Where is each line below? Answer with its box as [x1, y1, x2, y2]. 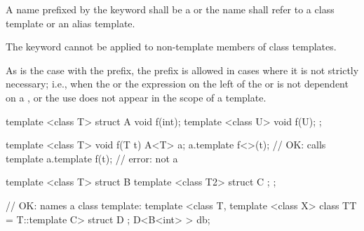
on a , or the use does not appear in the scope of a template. [6, 90, 267, 104]
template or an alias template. [6, 15, 135, 30]
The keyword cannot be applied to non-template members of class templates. [6, 39, 337, 54]
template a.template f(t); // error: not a [6, 150, 178, 165]
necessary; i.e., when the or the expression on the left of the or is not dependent [6, 76, 349, 91]
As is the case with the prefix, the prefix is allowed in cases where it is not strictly [6, 62, 359, 77]
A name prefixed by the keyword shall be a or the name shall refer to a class [6, 2, 335, 16]
